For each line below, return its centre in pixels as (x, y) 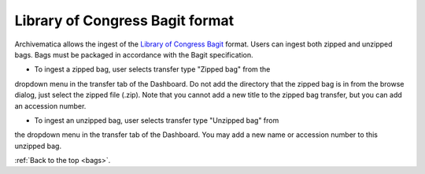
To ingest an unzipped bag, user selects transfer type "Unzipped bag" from (157, 120)
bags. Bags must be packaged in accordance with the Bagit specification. (134, 54)
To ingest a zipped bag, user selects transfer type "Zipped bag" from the (152, 69)
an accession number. (50, 106)
